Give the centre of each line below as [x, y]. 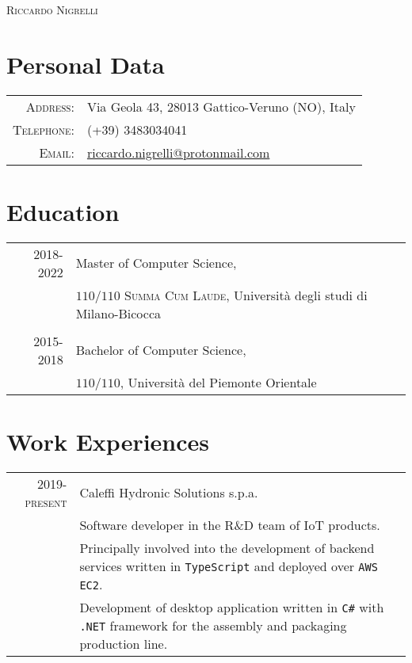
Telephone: [44, 129]
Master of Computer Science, [156, 263]
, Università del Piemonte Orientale [218, 382]
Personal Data [86, 64]
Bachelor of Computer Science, [161, 350]
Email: [57, 152]
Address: [50, 106]
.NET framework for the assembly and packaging [213, 625]
